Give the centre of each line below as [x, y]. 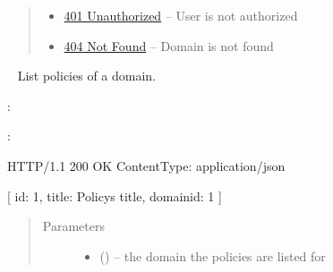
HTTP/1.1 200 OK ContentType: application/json [146, 165]
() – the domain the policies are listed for [213, 255]
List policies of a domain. [87, 76]
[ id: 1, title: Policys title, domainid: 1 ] [115, 195]
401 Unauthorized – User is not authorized [181, 15]
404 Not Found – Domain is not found [169, 45]
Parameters [73, 226]
